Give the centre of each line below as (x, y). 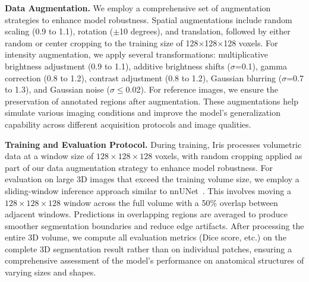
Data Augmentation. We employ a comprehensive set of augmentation (138, 8)
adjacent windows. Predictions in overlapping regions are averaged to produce (146, 214)
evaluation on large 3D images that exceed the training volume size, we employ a (152, 179)
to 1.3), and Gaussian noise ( (57, 89)
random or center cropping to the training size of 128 (102, 42)
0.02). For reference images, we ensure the (202, 89)
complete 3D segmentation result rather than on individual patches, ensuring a (148, 248)
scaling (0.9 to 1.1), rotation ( (59, 31)
